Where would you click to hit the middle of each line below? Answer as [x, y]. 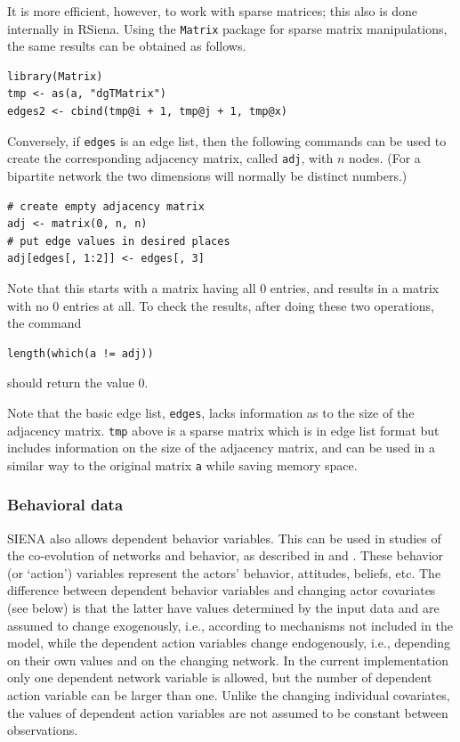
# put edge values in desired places [119, 241]
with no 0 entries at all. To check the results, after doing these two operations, [221, 305]
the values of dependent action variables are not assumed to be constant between [228, 712]
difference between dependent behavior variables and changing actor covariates [222, 590]
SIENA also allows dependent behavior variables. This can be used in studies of [224, 538]
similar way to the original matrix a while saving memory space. [182, 465]
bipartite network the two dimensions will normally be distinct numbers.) [207, 175]
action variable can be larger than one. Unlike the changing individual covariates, [229, 695]
